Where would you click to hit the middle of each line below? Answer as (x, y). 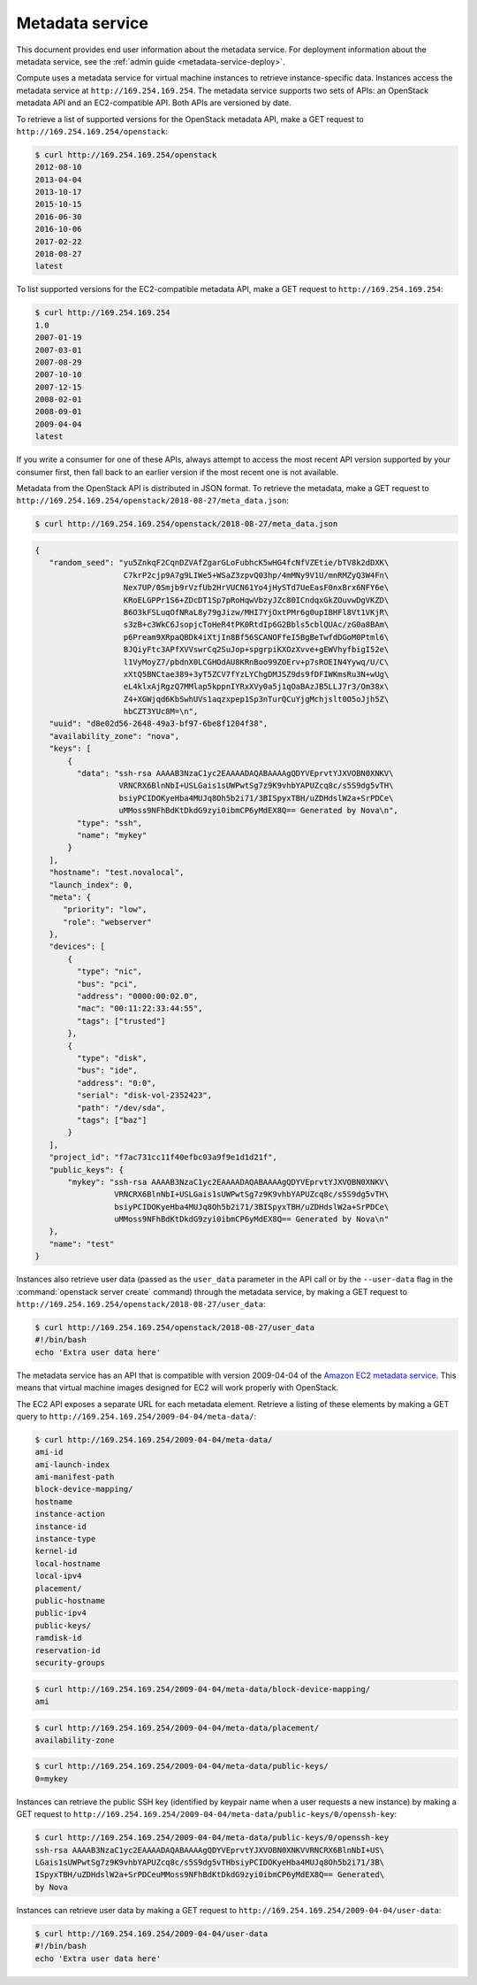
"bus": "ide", (107, 1070)
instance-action (70, 1514)
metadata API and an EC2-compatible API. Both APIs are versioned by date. (154, 103)
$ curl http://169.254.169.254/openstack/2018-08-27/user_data (175, 1327)
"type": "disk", (112, 1058)
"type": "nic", (110, 972)
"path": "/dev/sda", (121, 1108)
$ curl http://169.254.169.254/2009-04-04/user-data (151, 1933)
